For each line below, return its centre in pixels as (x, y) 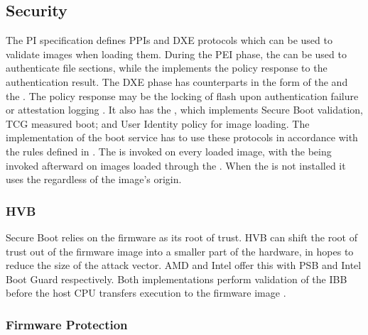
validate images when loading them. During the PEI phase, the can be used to (176, 54)
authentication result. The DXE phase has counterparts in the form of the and (177, 81)
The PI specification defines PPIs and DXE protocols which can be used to (169, 40)
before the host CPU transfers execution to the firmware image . (146, 293)
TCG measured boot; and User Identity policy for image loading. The (158, 123)
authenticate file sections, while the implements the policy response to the (167, 68)
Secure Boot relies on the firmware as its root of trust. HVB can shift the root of (182, 237)
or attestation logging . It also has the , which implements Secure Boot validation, (185, 110)
